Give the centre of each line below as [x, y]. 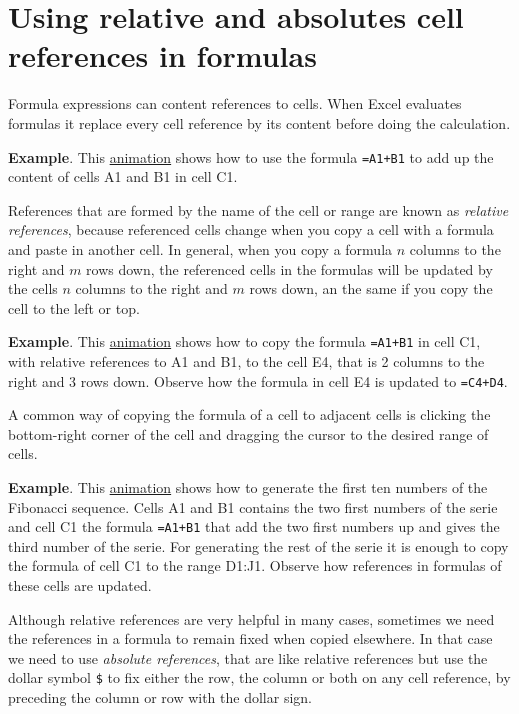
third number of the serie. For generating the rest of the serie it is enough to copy [258, 545]
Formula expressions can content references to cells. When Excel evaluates [235, 103]
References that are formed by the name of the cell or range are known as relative [258, 209]
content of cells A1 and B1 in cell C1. [123, 176]
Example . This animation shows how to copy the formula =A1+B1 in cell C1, [244, 341]
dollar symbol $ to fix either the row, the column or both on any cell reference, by [259, 677]
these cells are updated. [80, 585]
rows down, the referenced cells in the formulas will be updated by [289, 268]
